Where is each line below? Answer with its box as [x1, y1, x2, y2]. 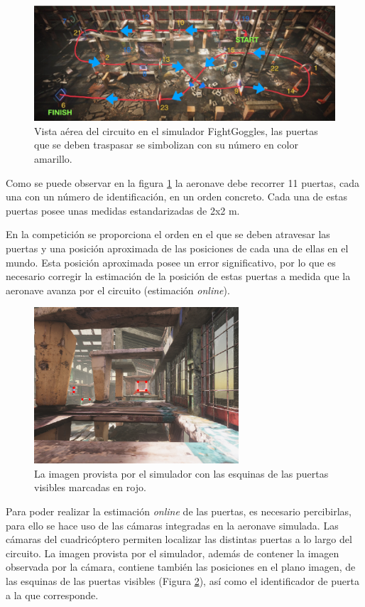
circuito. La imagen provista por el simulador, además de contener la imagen [6, 545, 339, 560]
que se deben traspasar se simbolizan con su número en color [34, 137, 298, 152]
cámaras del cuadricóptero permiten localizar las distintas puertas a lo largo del [6, 532, 352, 547]
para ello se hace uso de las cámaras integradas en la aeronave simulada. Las [6, 517, 339, 532]
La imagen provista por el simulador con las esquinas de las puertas [34, 466, 329, 480]
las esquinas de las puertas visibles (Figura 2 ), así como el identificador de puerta [6, 574, 359, 589]
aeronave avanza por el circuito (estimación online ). [6, 282, 230, 297]
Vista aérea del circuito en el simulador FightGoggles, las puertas [34, 123, 318, 138]
